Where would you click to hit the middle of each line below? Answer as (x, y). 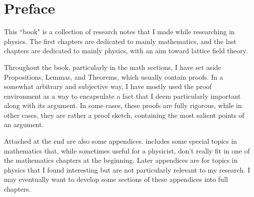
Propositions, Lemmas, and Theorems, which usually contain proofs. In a (114, 77)
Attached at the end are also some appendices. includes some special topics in (121, 141)
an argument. (24, 124)
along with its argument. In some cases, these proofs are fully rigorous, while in (123, 105)
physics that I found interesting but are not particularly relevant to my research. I (127, 169)
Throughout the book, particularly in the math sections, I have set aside (113, 67)
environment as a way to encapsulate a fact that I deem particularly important (122, 96)
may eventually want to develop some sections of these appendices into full (116, 179)
